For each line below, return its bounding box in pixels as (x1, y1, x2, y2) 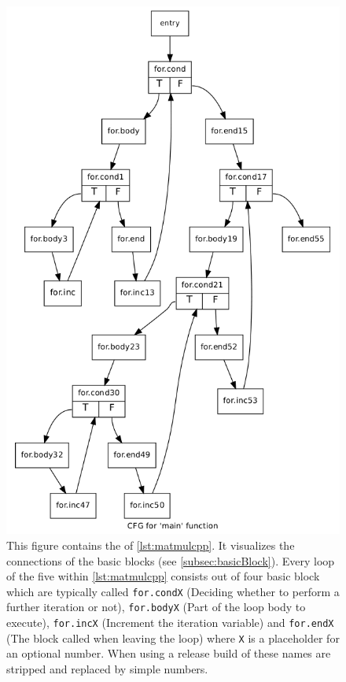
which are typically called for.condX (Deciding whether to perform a (6, 583, 340, 599)
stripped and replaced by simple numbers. (6, 661, 208, 677)
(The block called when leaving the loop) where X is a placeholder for (6, 629, 340, 646)
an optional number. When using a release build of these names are (6, 645, 331, 662)
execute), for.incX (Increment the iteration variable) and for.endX (6, 614, 334, 631)
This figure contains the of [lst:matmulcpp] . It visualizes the (6, 537, 295, 554)
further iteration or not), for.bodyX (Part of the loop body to (6, 599, 306, 615)
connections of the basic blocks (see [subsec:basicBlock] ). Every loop (6, 552, 335, 569)
